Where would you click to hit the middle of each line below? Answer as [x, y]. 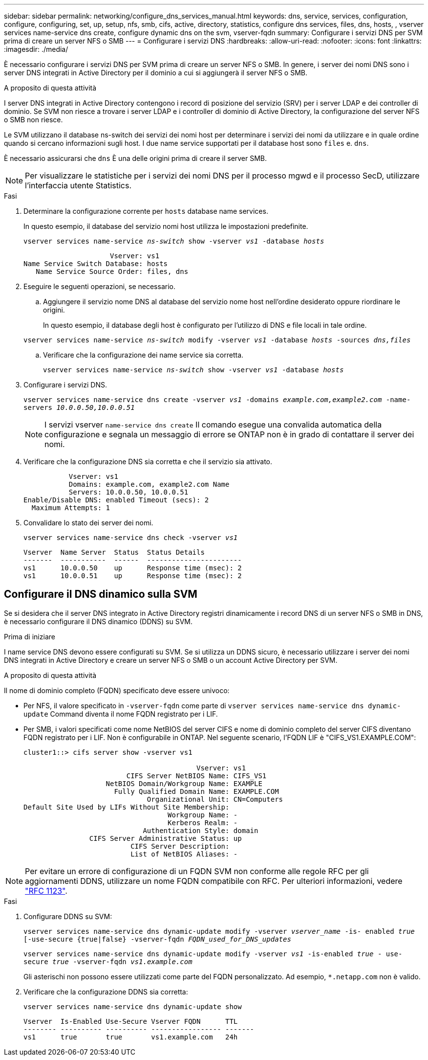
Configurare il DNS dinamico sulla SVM [101, 594]
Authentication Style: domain [201, 830]
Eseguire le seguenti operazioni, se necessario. [99, 286]
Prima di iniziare [30, 636]
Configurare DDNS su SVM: [68, 916]
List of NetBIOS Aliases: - [184, 854]
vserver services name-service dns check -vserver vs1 [131, 538]
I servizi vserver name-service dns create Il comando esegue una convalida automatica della [213, 425]
